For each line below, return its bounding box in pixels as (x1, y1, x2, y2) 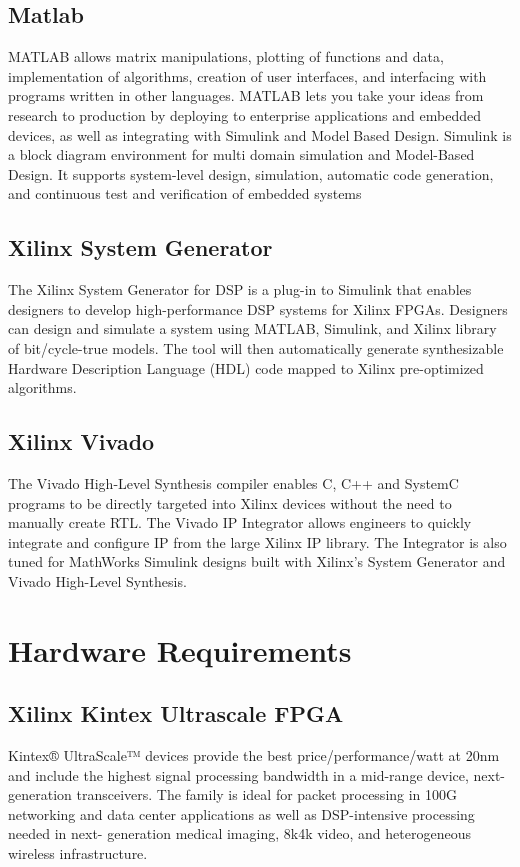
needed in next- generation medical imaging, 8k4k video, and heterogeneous (8, 823, 471, 844)
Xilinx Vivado (8, 426, 155, 457)
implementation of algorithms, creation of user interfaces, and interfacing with (8, 65, 487, 86)
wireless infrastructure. (8, 843, 148, 864)
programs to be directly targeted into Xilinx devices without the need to (8, 492, 452, 513)
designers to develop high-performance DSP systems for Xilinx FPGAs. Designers (8, 298, 508, 319)
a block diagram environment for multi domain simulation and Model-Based (8, 144, 475, 165)
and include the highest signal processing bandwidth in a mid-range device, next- (8, 764, 506, 785)
